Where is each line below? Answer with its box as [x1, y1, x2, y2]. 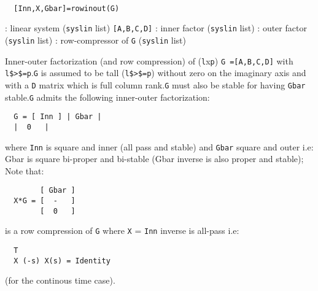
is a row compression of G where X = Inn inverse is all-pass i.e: [5, 224, 239, 237]
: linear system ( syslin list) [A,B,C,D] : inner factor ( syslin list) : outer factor [5, 21, 307, 34]
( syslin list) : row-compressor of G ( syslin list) [5, 33, 186, 46]
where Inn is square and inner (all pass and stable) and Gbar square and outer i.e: [5, 140, 314, 153]
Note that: [5, 164, 44, 177]
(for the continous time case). [5, 274, 115, 287]
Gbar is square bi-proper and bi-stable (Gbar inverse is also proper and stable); [5, 152, 304, 165]
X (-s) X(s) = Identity [14, 256, 111, 265]
